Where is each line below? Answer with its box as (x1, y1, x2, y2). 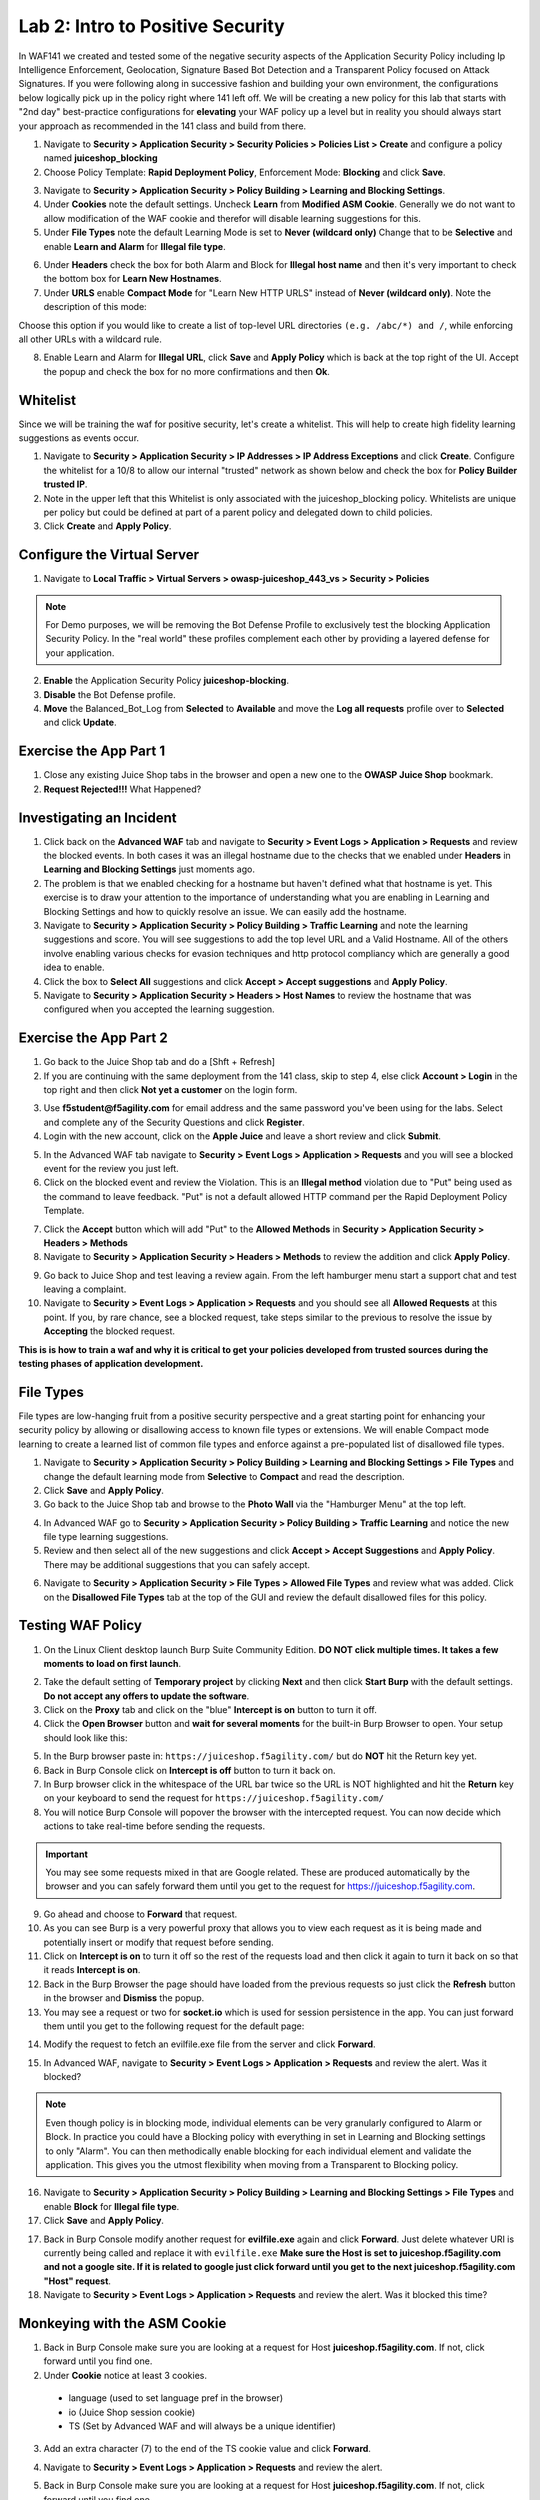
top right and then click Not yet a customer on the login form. (43, 1084, 298, 1095)
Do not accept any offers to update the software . (43, 1690, 250, 1702)
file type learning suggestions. (43, 1531, 169, 1543)
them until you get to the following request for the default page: (43, 2020, 305, 2032)
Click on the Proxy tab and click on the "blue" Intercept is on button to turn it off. (43, 1704, 377, 1716)
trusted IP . (43, 478, 88, 490)
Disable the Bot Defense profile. (43, 688, 176, 700)
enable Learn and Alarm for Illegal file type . (43, 240, 226, 252)
